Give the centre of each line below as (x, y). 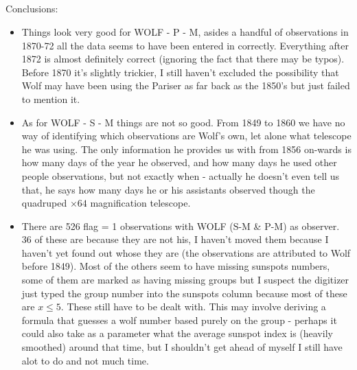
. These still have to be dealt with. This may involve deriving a (193, 307)
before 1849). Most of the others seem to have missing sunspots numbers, (176, 266)
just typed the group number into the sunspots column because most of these (184, 293)
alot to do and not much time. (85, 360)
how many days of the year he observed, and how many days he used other (179, 162)
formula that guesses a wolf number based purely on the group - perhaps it (179, 320)
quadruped (44, 203)
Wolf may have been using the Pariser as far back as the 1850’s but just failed (186, 85)
